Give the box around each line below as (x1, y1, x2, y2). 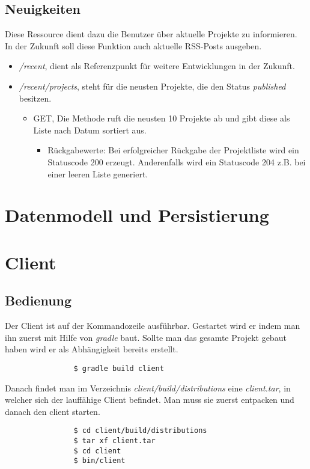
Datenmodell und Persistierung (5, 203, 269, 227)
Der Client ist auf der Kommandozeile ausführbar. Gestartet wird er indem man (5, 319, 300, 332)
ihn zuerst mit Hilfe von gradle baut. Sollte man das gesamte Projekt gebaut (5, 331, 287, 343)
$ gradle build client (73, 364, 164, 373)
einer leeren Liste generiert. (47, 167, 148, 180)
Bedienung (5, 291, 72, 310)
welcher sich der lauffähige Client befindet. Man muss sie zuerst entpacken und (5, 393, 294, 406)
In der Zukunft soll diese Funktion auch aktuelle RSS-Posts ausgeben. (5, 39, 262, 52)
